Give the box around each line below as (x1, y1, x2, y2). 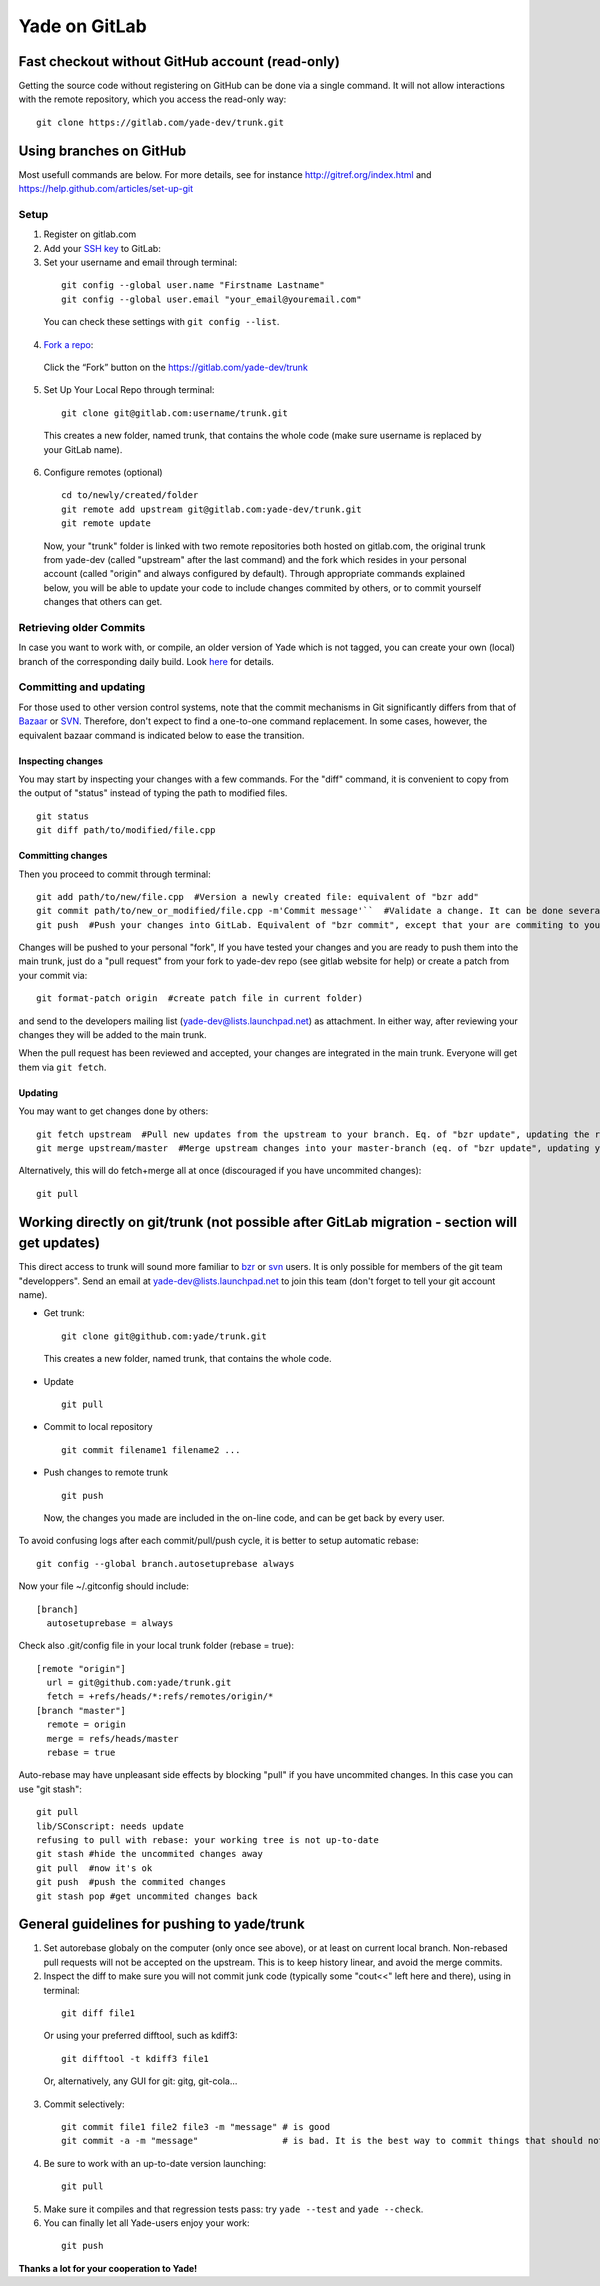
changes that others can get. (43, 596, 163, 608)
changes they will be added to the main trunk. (18, 1029, 207, 1041)
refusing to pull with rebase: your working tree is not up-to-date (36, 1834, 379, 1845)
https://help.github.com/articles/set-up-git (18, 183, 194, 195)
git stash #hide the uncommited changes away (36, 1848, 264, 1860)
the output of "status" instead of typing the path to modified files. (18, 787, 288, 799)
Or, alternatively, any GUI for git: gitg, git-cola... (43, 2075, 238, 2087)
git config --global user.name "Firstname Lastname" (61, 280, 325, 291)
